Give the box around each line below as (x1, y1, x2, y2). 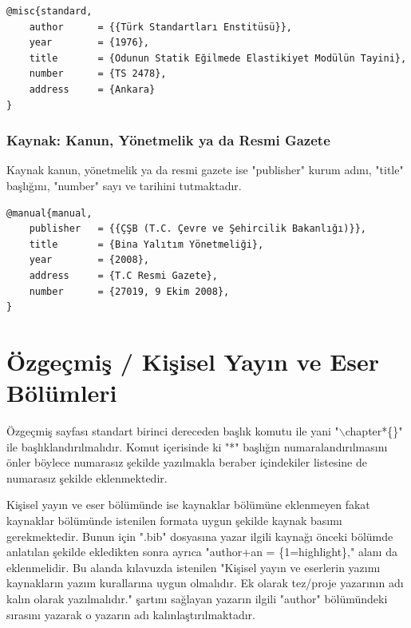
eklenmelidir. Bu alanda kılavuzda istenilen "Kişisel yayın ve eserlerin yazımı (6, 558, 381, 575)
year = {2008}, (29, 254, 149, 266)
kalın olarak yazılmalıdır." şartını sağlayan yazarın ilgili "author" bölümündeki (6, 590, 388, 606)
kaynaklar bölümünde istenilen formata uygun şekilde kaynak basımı (6, 512, 342, 528)
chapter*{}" (345, 423, 403, 439)
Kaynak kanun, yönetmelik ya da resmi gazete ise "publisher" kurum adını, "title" (6, 161, 404, 178)
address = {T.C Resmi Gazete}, (29, 269, 218, 281)
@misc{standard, (6, 6, 93, 17)
